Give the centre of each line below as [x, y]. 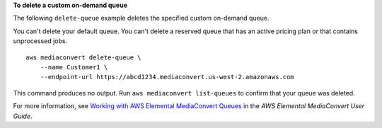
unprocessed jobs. [40, 41]
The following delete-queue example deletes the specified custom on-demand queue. [141, 18]
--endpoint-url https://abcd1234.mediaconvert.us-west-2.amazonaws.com [167, 77]
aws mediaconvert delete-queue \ [83, 57]
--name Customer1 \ [74, 67]
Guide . [23, 116]
